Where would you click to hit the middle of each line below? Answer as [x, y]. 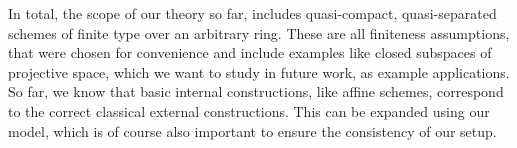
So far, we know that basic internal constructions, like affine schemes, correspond [256, 91]
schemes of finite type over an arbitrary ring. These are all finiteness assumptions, [259, 32]
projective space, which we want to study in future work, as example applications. [259, 71]
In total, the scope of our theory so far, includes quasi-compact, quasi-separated [252, 13]
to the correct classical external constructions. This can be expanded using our [249, 110]
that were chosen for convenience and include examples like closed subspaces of [250, 52]
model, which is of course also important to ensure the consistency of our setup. [252, 130]
